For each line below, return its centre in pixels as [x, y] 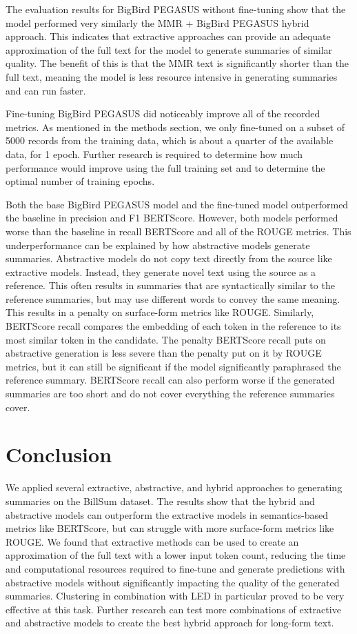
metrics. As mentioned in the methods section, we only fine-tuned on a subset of [175, 127]
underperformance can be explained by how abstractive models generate [158, 245]
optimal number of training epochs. [80, 181]
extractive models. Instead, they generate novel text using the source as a [161, 271]
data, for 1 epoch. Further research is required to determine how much [154, 153]
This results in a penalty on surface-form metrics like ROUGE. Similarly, [160, 312]
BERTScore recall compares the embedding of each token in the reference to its [173, 326]
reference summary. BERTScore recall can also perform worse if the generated [170, 380]
